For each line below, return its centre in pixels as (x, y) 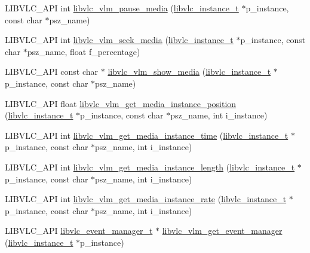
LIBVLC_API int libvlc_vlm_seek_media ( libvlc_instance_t (119, 40)
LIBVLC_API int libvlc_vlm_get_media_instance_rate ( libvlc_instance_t (146, 199)
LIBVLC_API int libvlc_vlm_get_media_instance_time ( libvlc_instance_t (147, 135)
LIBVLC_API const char (52, 71)
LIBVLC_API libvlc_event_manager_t (79, 231)
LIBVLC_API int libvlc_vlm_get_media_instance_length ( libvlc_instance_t (150, 167)
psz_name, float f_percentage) (84, 51)
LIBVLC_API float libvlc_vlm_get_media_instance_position (121, 103)
